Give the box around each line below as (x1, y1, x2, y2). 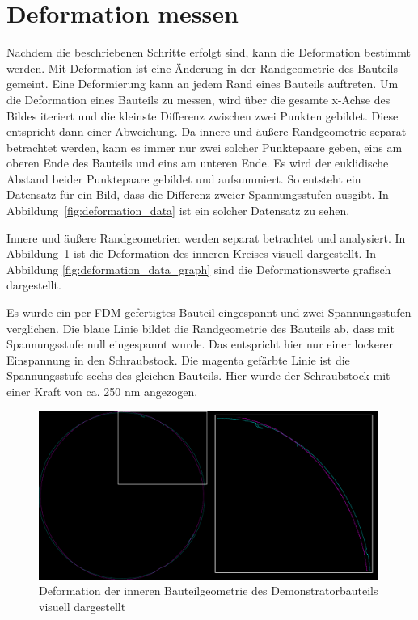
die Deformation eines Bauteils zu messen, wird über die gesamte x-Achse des (6, 91, 391, 108)
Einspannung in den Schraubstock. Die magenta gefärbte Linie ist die (6, 351, 350, 368)
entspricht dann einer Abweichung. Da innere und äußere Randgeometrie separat (6, 123, 407, 140)
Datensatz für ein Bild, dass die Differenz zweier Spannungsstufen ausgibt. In (6, 186, 389, 203)
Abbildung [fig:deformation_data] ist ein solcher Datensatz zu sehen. (6, 202, 350, 219)
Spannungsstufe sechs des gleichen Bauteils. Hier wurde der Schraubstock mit (6, 367, 391, 384)
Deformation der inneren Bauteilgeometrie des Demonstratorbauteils (39, 582, 378, 599)
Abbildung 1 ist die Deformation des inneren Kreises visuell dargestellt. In (6, 245, 377, 262)
